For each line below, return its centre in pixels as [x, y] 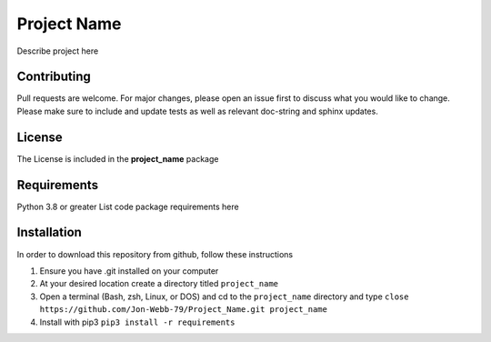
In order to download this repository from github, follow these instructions [155, 254]
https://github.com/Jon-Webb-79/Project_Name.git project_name [183, 310]
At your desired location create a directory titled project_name [159, 284]
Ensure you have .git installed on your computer [129, 271]
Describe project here [58, 51]
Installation [49, 232]
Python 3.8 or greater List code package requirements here [128, 206]
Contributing [54, 77]
